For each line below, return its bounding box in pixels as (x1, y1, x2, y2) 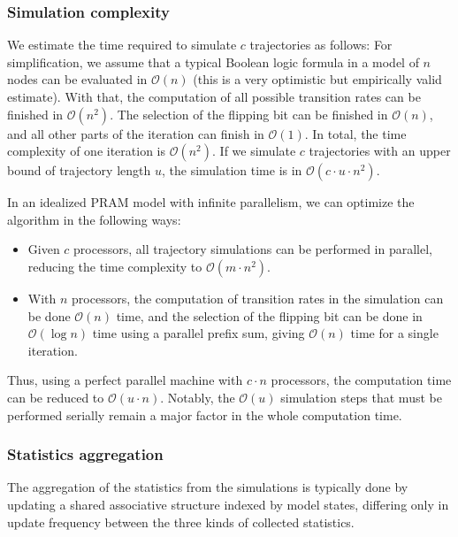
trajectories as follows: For (249, 35, 393, 54)
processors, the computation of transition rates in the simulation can (72, 288, 444, 307)
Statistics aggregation (7, 443, 164, 465)
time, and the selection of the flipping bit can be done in (116, 306, 423, 325)
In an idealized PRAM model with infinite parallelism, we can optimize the (7, 193, 415, 211)
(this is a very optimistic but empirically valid (193, 70, 442, 88)
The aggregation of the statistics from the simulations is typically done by (7, 478, 408, 496)
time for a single (350, 324, 439, 342)
